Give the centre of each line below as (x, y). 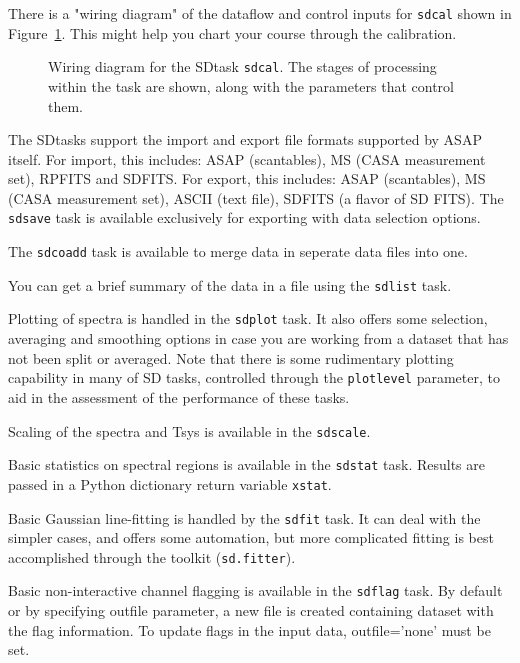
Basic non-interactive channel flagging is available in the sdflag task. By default (255, 590)
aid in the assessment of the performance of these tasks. (179, 396)
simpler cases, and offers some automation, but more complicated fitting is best (251, 537)
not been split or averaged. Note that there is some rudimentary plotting (231, 357)
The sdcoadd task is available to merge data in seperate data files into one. (238, 251)
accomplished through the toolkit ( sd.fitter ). (152, 556)
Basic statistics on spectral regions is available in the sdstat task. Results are (247, 464)
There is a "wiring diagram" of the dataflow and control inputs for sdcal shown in (260, 13)
